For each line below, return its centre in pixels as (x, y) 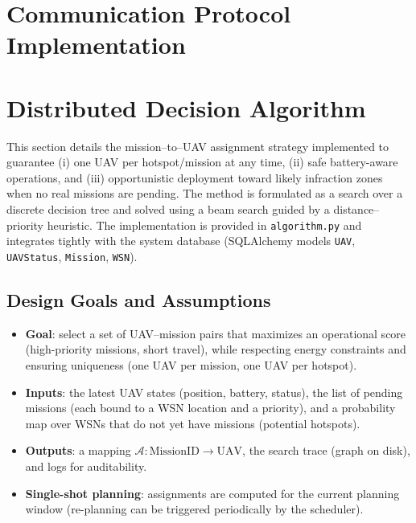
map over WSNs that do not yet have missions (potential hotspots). (193, 423)
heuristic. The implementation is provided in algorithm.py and (204, 225)
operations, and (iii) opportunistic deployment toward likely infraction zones (195, 177)
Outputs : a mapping (78, 450)
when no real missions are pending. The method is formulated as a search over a (205, 193)
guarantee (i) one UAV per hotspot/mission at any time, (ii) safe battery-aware (202, 162)
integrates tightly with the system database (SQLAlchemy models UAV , (181, 241)
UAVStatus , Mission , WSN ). (72, 256)
